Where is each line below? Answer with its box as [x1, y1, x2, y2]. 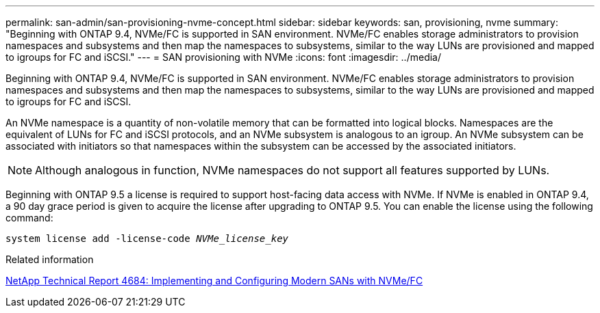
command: [5, 212, 53, 223]
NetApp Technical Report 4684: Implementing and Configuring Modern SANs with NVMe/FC [5, 275, 423, 286]
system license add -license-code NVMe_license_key [5, 233, 289, 244]
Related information [5, 254, 94, 265]
